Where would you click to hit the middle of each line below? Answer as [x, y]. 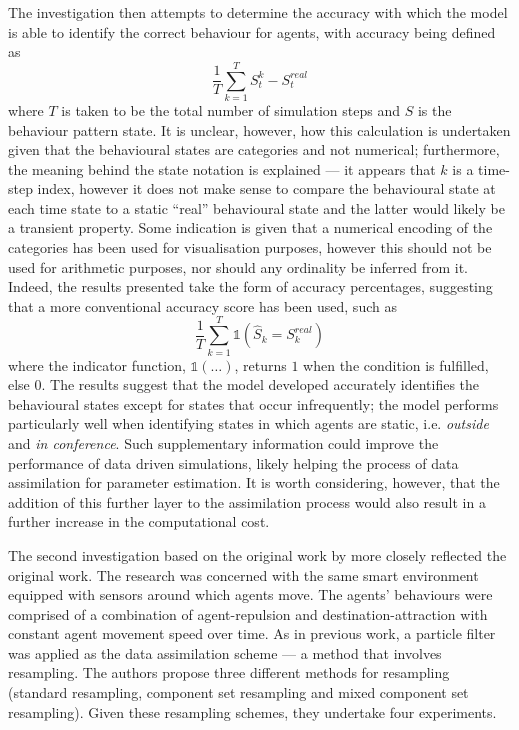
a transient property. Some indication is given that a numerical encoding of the [250, 227]
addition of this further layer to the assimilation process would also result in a [247, 501]
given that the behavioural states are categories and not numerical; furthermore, [254, 149]
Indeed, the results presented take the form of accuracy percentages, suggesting [250, 286]
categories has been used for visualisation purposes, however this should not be [250, 247]
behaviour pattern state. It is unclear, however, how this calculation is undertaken [259, 129]
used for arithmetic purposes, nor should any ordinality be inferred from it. [238, 266]
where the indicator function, [97, 364]
